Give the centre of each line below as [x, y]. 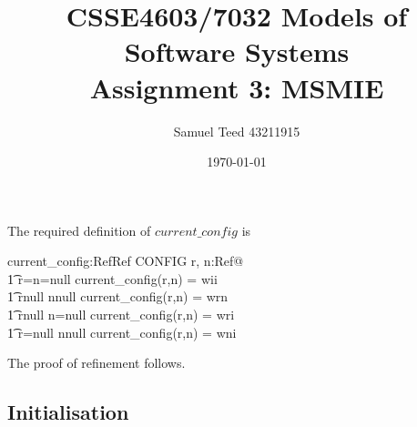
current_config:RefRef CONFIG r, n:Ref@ [126, 261]
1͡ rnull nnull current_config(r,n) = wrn [118, 296]
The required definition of [79, 230]
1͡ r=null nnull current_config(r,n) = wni [122, 332]
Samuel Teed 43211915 [237, 131]
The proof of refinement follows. [97, 363]
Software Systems [237, 51]
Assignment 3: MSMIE [237, 87]
